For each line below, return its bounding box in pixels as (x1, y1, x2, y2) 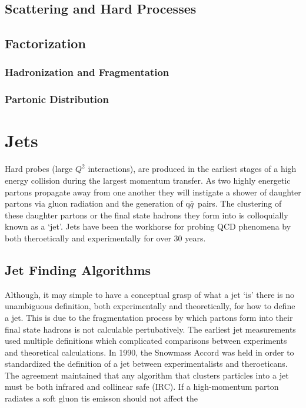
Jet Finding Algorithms (5, 260, 151, 278)
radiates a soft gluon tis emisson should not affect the (5, 392, 198, 404)
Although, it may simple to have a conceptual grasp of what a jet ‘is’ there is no (5, 288, 294, 300)
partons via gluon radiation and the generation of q (5, 197, 190, 210)
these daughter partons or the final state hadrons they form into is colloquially (5, 208, 288, 221)
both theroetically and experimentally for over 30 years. (5, 231, 206, 244)
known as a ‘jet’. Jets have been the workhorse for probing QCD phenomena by (5, 220, 291, 233)
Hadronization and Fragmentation (5, 65, 169, 79)
